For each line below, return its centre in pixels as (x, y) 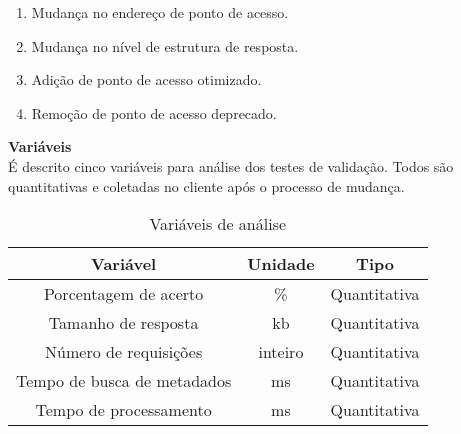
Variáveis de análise (218, 224)
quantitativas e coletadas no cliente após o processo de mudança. (206, 185)
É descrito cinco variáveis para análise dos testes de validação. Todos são (231, 165)
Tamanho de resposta (123, 323)
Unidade (281, 264)
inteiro (281, 352)
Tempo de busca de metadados (124, 381)
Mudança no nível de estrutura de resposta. (165, 45)
